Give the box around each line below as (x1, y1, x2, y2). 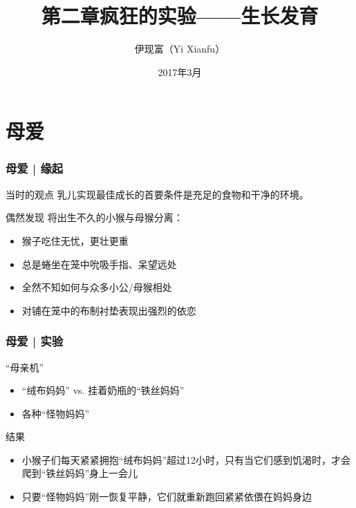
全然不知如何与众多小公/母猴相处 (21, 280, 172, 294)
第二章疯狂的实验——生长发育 (41, 1, 319, 30)
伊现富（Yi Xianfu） (134, 41, 225, 56)
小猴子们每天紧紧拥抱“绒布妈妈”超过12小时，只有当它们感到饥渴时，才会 (21, 452, 351, 467)
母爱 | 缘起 (6, 160, 64, 177)
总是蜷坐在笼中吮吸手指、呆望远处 (21, 256, 177, 271)
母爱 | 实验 (6, 332, 64, 350)
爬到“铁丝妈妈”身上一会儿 (21, 466, 138, 480)
